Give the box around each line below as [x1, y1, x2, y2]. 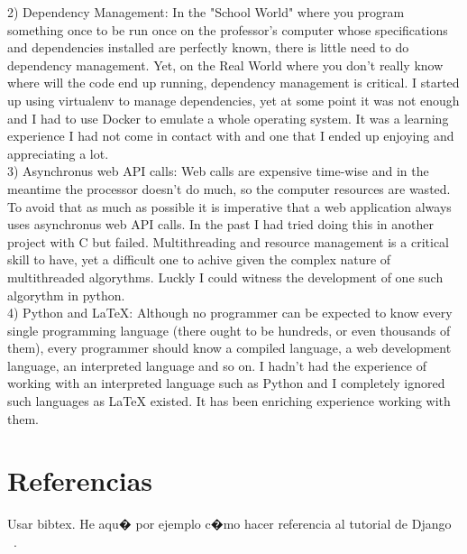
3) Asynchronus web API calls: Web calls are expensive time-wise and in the [7, 162, 429, 180]
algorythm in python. [7, 285, 125, 304]
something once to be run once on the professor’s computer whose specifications [7, 20, 448, 39]
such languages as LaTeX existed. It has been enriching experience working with [7, 392, 451, 411]
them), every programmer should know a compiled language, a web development [7, 338, 452, 357]
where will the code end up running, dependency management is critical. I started [7, 73, 460, 92]
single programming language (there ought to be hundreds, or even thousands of [7, 320, 451, 339]
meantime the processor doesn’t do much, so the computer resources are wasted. [7, 179, 451, 198]
